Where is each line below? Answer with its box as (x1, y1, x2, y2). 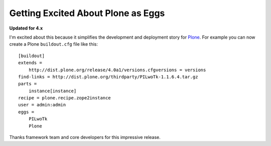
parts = (18, 81, 37, 87)
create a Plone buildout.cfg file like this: (9, 41, 98, 47)
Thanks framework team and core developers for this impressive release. (9, 134, 161, 140)
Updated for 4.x (9, 25, 43, 31)
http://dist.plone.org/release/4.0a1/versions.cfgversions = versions (28, 67, 206, 73)
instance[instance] (28, 88, 77, 94)
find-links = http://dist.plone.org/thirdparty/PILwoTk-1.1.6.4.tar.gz (18, 74, 198, 80)
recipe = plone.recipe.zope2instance (18, 95, 111, 101)
